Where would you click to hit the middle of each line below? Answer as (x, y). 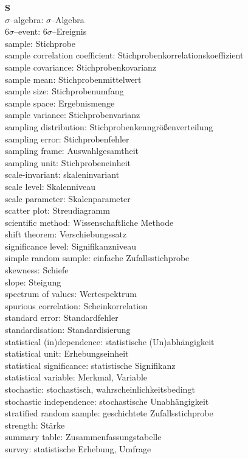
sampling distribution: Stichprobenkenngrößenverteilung (109, 126)
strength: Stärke (35, 425)
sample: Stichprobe (40, 43)
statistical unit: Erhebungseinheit (67, 353)
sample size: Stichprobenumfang (64, 91)
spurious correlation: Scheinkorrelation (76, 305)
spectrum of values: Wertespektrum (71, 294)
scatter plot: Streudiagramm (57, 210)
